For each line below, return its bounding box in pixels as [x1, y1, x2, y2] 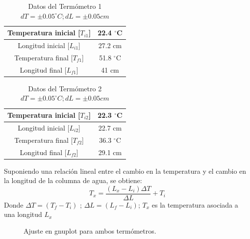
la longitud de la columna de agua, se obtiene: [4, 175, 142, 186]
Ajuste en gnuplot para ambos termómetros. [24, 226, 156, 236]
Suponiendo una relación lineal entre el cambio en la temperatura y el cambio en [4, 165, 247, 176]
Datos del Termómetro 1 [28, 1, 102, 11]
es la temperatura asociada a [151, 199, 238, 210]
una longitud [4, 209, 42, 219]
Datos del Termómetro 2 [28, 83, 102, 93]
